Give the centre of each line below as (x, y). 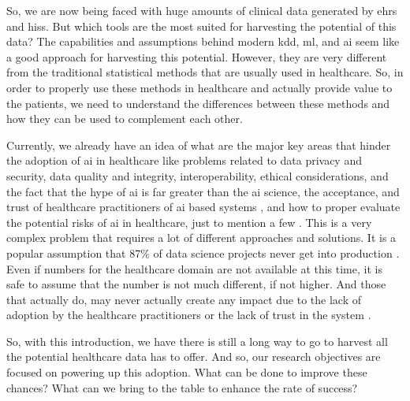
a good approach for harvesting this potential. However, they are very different (197, 56)
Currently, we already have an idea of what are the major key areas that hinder (199, 145)
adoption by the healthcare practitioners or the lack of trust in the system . (189, 315)
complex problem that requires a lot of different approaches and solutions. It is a (201, 238)
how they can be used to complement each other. (125, 119)
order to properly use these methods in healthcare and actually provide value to (199, 87)
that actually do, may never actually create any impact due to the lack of (184, 299)
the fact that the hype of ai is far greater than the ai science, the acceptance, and (203, 191)
